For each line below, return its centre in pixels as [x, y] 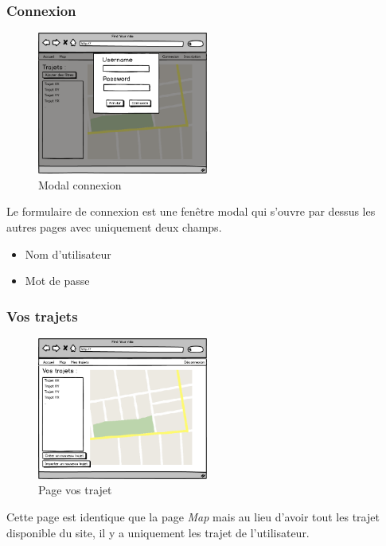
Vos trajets [42, 316]
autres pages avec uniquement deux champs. [114, 226]
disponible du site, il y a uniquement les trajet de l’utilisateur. [158, 532]
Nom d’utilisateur [68, 253]
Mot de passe [57, 281]
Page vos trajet [75, 490]
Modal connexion [80, 184]
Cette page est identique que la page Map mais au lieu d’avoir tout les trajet [193, 517]
